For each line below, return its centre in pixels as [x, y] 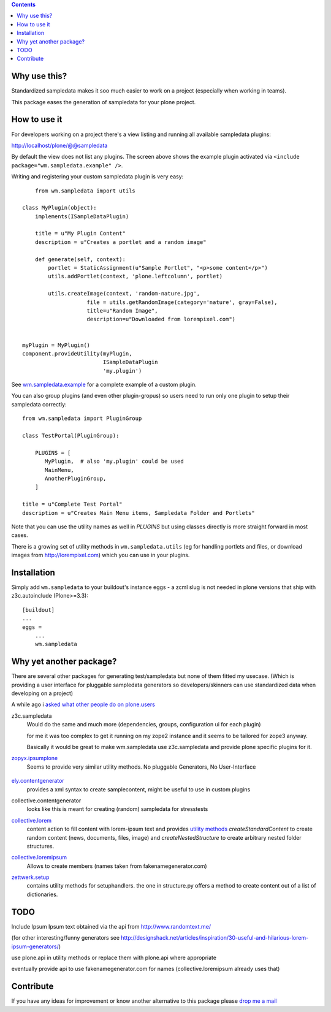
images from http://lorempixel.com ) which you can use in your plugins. [101, 555]
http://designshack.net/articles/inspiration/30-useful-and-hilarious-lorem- [215, 938]
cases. [20, 535]
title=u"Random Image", [123, 310]
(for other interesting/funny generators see [65, 938]
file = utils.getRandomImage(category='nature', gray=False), [182, 302]
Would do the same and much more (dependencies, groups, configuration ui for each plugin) [144, 725]
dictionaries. [42, 894]
